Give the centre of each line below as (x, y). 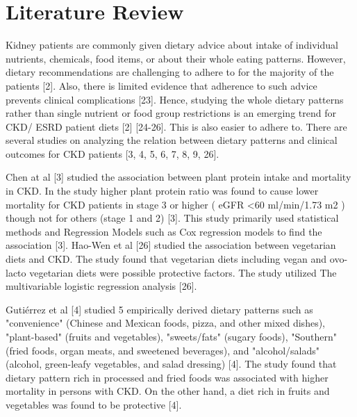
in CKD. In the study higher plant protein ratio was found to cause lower (162, 191)
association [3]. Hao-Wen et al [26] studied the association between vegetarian (171, 245)
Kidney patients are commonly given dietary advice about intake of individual (172, 45)
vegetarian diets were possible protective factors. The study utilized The (183, 272)
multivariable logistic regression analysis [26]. (101, 286)
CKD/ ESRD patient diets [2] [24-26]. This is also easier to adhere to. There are (176, 126)
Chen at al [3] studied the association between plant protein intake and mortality (178, 177)
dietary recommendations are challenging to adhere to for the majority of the (170, 72)
